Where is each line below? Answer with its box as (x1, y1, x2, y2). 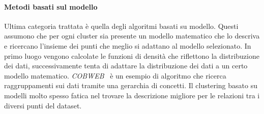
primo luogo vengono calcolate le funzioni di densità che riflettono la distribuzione (4, 50, 259, 61)
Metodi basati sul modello (4, 1, 98, 12)
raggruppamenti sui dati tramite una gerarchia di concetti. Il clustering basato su (4, 80, 257, 91)
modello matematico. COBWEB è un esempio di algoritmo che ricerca (4, 70, 226, 81)
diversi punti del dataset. (4, 100, 82, 110)
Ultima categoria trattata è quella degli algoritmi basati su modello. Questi (4, 20, 239, 31)
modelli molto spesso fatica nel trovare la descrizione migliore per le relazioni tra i (4, 90, 260, 100)
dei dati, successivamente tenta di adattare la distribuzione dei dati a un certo (4, 60, 248, 71)
